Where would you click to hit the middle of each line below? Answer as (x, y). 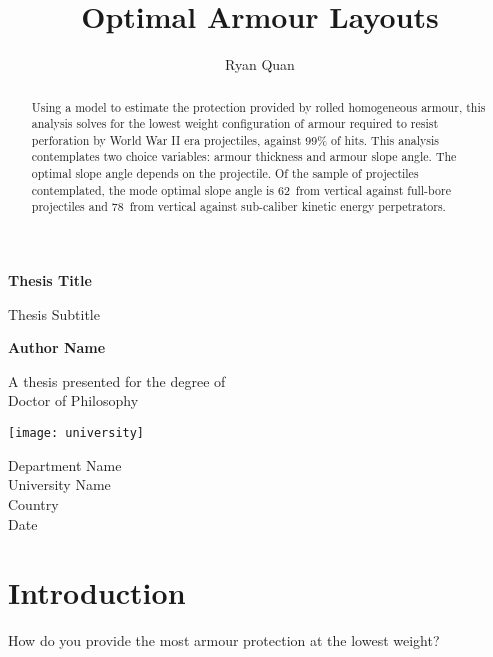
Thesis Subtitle (54, 313)
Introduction (97, 592)
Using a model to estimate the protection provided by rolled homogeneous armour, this (258, 106)
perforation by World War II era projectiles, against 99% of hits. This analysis (235, 139)
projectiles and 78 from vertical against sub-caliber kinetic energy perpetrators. (238, 206)
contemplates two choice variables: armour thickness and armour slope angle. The (244, 156)
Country (33, 503)
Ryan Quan (260, 64)
